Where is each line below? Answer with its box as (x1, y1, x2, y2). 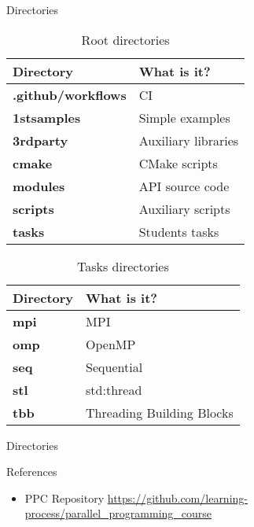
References (6, 463, 57, 480)
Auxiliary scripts (138, 199, 230, 218)
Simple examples (138, 108, 230, 127)
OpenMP (86, 334, 136, 353)
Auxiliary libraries (138, 131, 239, 149)
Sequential (86, 357, 143, 376)
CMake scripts (138, 153, 218, 172)
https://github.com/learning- (107, 489, 248, 506)
